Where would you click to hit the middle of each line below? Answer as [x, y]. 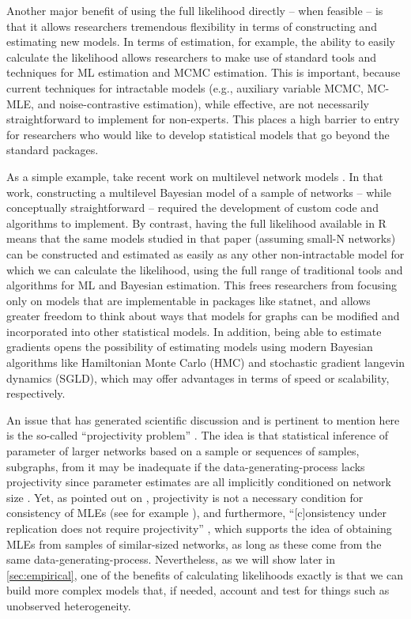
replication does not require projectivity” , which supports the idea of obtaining [199, 528]
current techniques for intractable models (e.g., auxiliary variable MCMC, [185, 87]
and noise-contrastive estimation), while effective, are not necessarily [203, 103]
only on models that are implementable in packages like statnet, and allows [189, 300]
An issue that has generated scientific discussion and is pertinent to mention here [203, 419]
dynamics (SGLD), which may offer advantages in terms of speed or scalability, [198, 377]
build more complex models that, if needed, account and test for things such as [198, 590]
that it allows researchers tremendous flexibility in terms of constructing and [192, 26]
